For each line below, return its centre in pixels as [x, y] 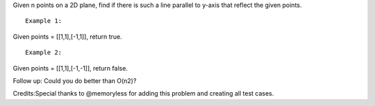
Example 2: [44, 53]
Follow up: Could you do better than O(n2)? [75, 80]
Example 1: [44, 21]
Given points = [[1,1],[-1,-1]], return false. [70, 68]
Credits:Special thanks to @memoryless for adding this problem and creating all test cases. [143, 94]
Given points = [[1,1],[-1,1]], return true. [67, 36]
